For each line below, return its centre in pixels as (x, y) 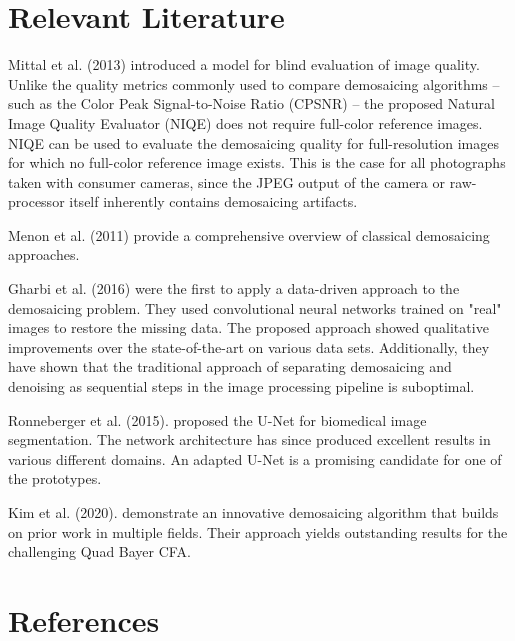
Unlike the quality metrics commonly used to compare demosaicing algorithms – (254, 83)
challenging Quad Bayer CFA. (99, 551)
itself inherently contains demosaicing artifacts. (213, 201)
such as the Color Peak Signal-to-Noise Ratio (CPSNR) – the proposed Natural (251, 103)
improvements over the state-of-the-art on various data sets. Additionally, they (249, 346)
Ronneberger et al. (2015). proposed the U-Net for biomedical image (217, 419)
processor (36, 201)
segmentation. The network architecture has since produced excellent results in (249, 439)
